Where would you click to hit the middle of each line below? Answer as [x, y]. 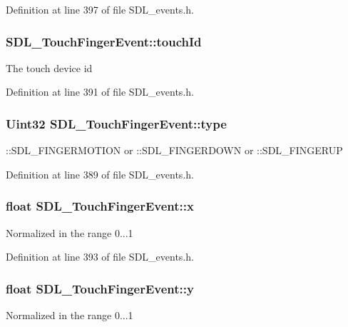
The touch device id [49, 67]
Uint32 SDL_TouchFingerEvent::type [116, 123]
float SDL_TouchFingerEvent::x [100, 206]
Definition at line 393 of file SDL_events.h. [100, 257]
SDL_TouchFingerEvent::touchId [104, 41]
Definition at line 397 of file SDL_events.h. [100, 9]
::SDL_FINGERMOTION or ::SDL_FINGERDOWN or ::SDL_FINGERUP [174, 150]
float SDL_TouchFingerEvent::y [100, 288]
